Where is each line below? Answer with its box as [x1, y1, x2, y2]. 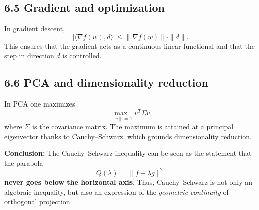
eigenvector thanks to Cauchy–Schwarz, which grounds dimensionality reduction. [4, 131, 252, 141]
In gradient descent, [4, 23, 65, 34]
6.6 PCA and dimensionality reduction [4, 75, 209, 90]
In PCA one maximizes [4, 98, 75, 109]
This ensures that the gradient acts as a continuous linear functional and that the [4, 40, 255, 51]
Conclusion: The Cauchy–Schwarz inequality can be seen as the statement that [4, 148, 252, 158]
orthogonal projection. [4, 196, 72, 207]
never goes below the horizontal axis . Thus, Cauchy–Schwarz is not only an [4, 176, 252, 187]
